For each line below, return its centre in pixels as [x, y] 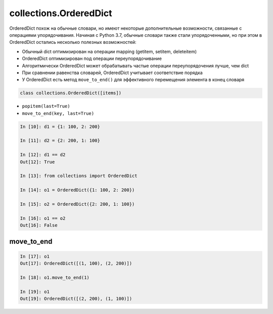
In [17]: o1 [35, 256]
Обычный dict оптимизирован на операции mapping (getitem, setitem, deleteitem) [109, 51]
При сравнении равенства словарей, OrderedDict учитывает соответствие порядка [112, 73]
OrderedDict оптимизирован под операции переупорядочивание [92, 58]
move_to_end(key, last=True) [58, 113]
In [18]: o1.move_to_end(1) [55, 277]
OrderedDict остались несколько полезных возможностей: [73, 42]
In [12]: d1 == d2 [43, 155]
